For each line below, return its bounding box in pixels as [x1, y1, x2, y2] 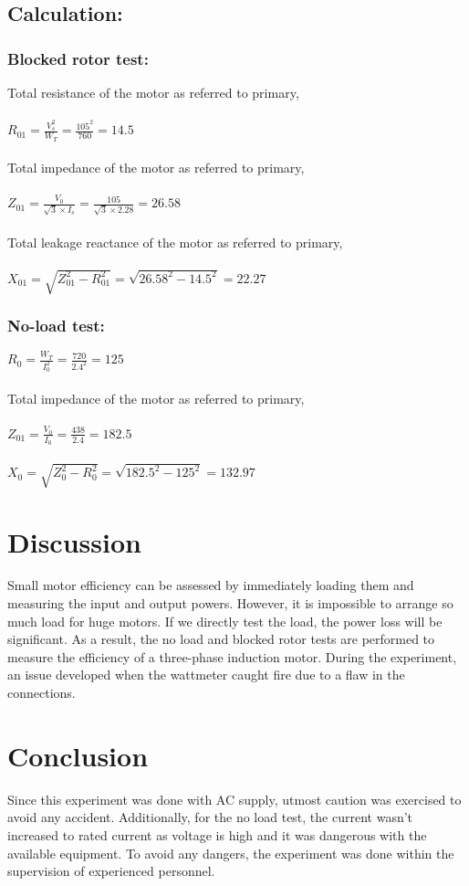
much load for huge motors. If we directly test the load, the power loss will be [7, 611, 443, 630]
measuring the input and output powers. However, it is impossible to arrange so [7, 594, 453, 613]
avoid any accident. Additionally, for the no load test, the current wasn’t [7, 807, 413, 827]
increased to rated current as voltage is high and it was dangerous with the [7, 825, 427, 844]
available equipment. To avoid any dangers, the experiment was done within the [7, 843, 454, 862]
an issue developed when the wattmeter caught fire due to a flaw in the [7, 665, 405, 684]
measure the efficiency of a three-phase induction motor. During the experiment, [7, 647, 457, 666]
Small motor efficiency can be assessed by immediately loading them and [7, 575, 414, 595]
